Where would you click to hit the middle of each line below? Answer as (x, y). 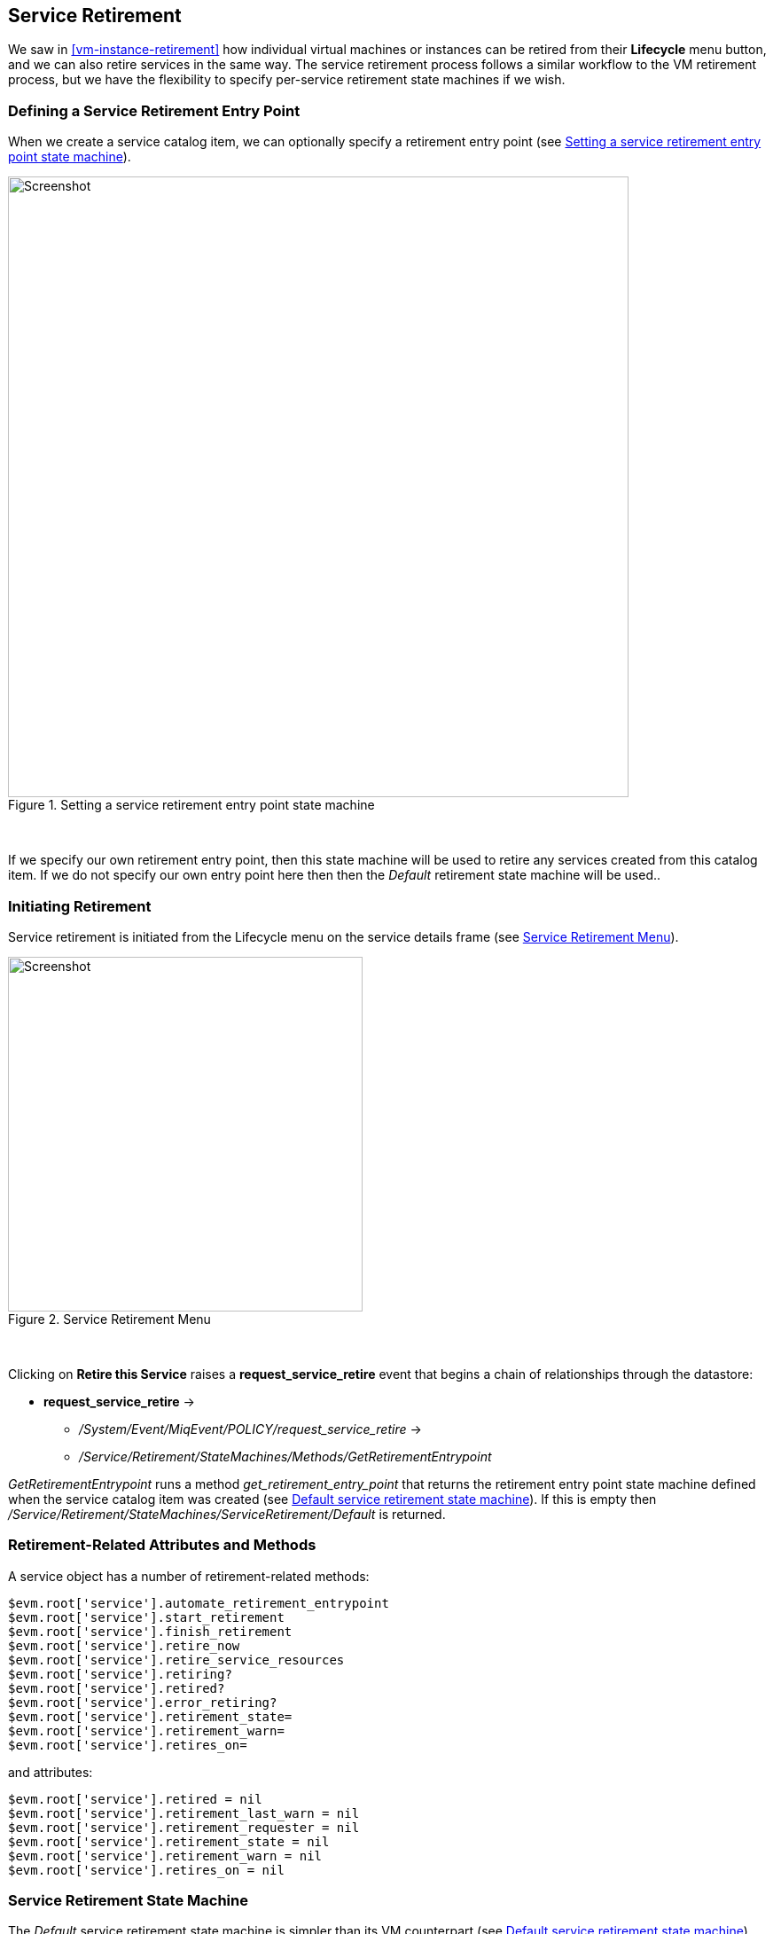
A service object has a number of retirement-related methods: (189, 1576)
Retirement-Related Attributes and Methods (162, 1545)
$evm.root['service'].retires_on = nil (146, 1870)
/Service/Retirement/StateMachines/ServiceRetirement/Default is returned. (227, 1514)
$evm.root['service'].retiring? (120, 1674)
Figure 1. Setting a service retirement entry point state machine (191, 805)
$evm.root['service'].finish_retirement (150, 1631)
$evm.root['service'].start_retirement (146, 1617)
